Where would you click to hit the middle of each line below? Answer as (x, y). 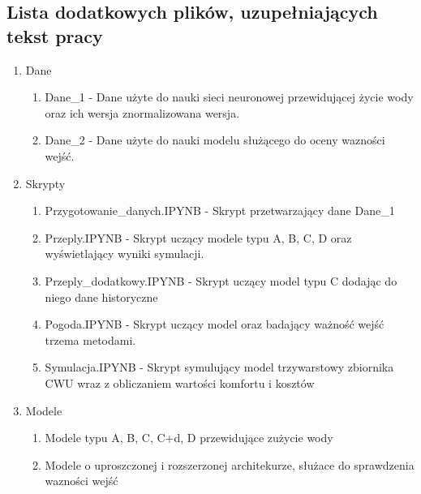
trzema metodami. (90, 339)
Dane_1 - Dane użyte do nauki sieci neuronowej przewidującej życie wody (229, 97)
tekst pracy (55, 35)
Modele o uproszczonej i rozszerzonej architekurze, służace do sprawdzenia (230, 464)
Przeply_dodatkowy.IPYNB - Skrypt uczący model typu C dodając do (221, 280)
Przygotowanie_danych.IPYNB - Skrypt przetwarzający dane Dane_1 (220, 210)
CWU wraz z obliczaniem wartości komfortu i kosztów (180, 382)
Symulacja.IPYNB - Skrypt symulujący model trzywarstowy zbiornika (219, 367)
